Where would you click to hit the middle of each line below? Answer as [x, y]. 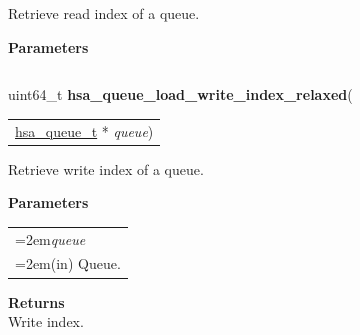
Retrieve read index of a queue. [104, 13]
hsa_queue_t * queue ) [84, 130]
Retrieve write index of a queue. [106, 168]
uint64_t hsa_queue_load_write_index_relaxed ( [180, 94]
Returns [36, 301]
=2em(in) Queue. [68, 263]
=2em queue [50, 238]
